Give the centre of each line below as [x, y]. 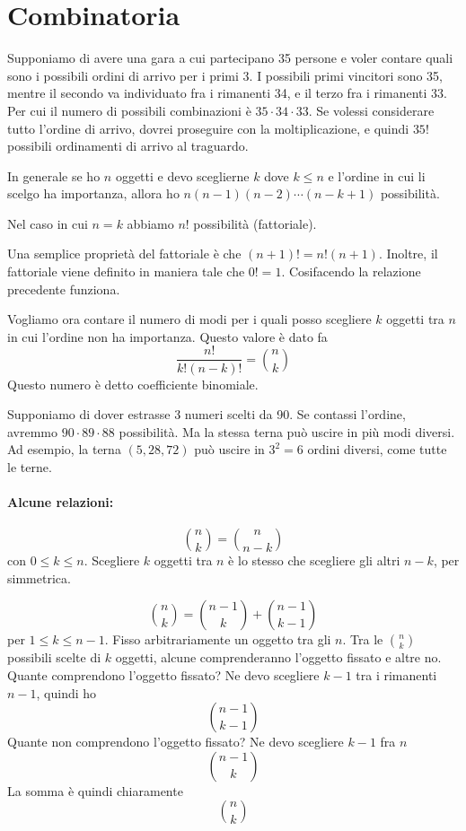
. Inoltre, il [408, 254]
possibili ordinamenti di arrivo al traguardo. [128, 146]
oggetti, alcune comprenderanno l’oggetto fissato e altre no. [278, 657]
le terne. [30, 466]
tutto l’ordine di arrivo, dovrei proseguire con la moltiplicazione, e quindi [208, 128]
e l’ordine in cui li [377, 175]
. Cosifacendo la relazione [351, 271]
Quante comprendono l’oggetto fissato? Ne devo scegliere [163, 675]
